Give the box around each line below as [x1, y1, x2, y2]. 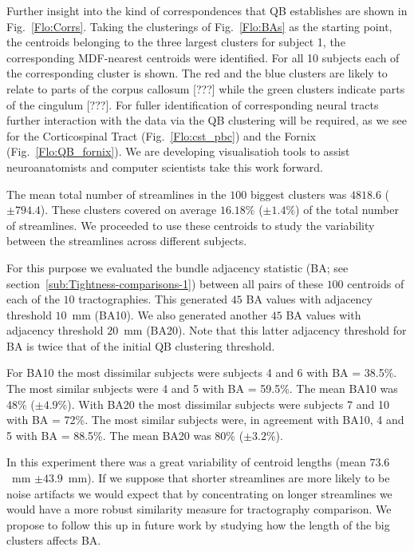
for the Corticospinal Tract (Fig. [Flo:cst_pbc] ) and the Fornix [6, 127, 316, 144]
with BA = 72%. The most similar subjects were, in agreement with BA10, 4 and [6, 411, 404, 428]
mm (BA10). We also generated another [72, 306, 268, 323]
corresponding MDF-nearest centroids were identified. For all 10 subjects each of [6, 49, 400, 65]
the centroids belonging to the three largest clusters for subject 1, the [6, 34, 345, 50]
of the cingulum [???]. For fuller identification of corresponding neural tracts [6, 96, 379, 113]
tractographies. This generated [78, 291, 228, 307]
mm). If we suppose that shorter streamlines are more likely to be [68, 470, 390, 486]
